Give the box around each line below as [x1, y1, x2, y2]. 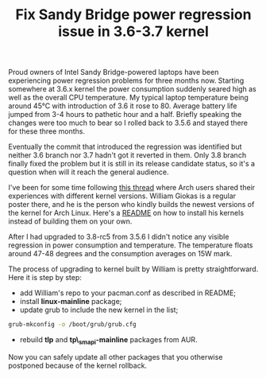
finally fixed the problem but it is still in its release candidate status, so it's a [8, 159, 256, 169]
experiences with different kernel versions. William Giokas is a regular [8, 191, 237, 201]
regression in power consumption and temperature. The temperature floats [8, 240, 253, 250]
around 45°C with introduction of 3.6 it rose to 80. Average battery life [8, 101, 237, 111]
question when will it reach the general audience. [8, 167, 169, 177]
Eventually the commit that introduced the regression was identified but [8, 142, 242, 152]
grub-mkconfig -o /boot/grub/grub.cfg [8, 321, 137, 329]
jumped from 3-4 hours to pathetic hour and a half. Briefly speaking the [8, 110, 242, 119]
